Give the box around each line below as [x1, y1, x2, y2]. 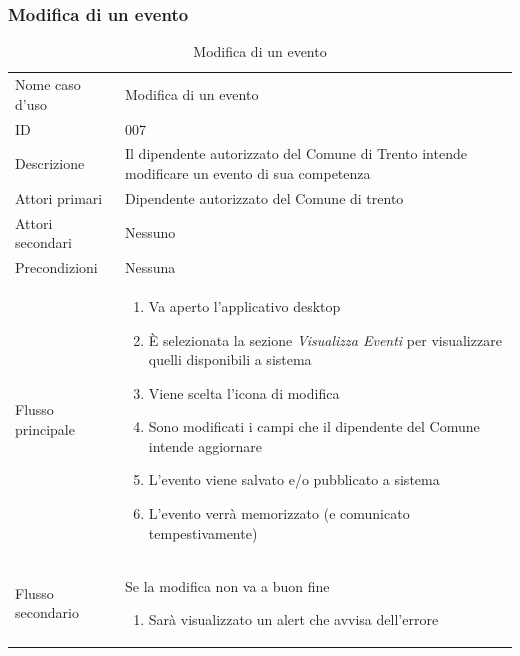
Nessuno [125, 222, 176, 243]
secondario [15, 602, 79, 623]
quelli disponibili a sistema [148, 349, 312, 370]
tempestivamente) [148, 522, 258, 543]
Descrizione [15, 153, 85, 174]
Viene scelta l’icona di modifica [148, 382, 340, 403]
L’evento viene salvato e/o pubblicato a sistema [148, 469, 440, 490]
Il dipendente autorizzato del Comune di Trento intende [125, 143, 467, 164]
